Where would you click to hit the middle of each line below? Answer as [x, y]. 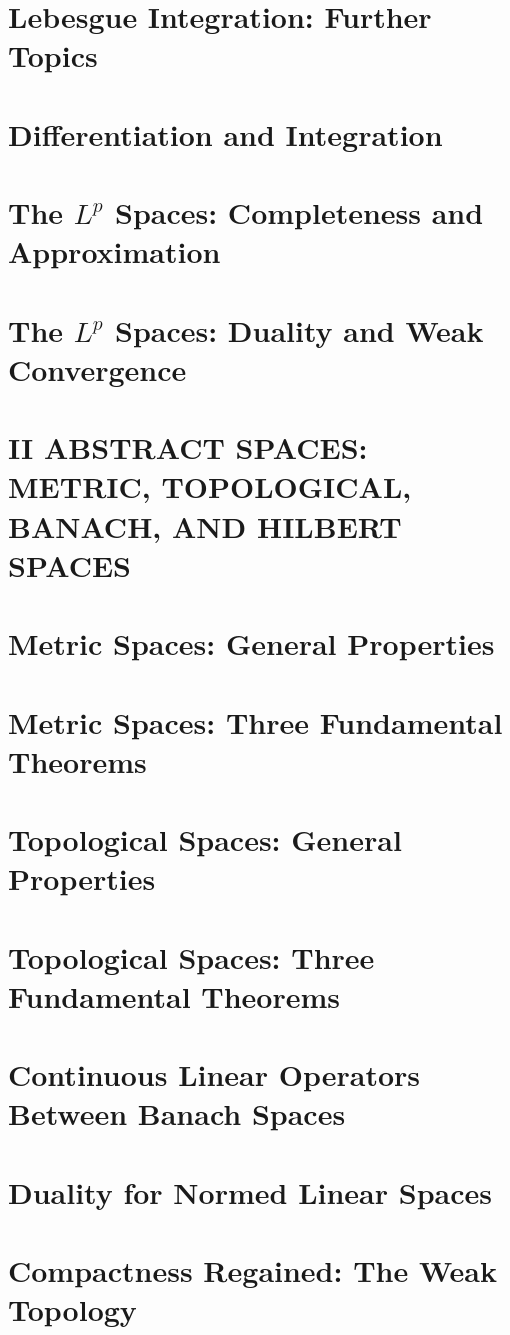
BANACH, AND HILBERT [205, 525]
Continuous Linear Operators [214, 1074]
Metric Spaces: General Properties [251, 643]
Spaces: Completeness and [299, 212]
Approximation [114, 251]
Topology [72, 1309]
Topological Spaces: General [205, 839]
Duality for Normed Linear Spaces [250, 1191]
